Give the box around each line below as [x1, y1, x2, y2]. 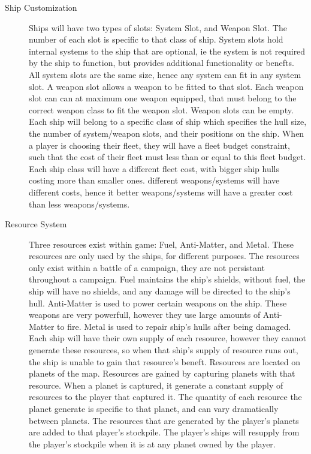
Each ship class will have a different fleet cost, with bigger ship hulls [29, 162, 279, 175]
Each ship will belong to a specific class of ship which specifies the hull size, [29, 115, 307, 128]
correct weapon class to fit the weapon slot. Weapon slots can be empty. [29, 103, 294, 116]
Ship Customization [5, 1, 77, 13]
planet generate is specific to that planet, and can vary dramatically [29, 402, 279, 414]
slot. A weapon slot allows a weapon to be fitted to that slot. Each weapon [29, 80, 304, 92]
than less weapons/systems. [29, 197, 130, 210]
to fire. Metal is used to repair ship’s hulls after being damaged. [57, 320, 291, 332]
